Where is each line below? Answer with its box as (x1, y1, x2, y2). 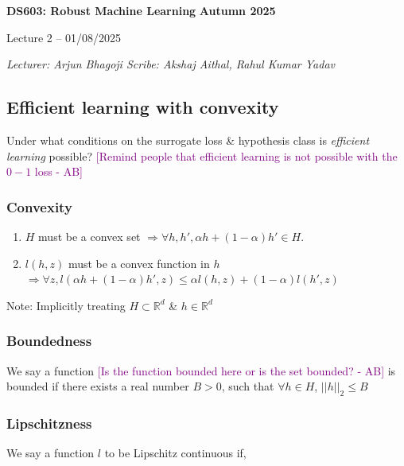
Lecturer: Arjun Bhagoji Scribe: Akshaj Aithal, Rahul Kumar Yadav (6, 56, 335, 72)
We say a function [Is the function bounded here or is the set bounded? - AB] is (6, 362, 396, 379)
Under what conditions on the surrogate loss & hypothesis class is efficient (6, 131, 370, 148)
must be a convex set (38, 227, 141, 244)
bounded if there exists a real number (6, 378, 189, 394)
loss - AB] (34, 163, 84, 180)
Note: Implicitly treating (6, 297, 126, 313)
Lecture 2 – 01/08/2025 (6, 29, 122, 45)
